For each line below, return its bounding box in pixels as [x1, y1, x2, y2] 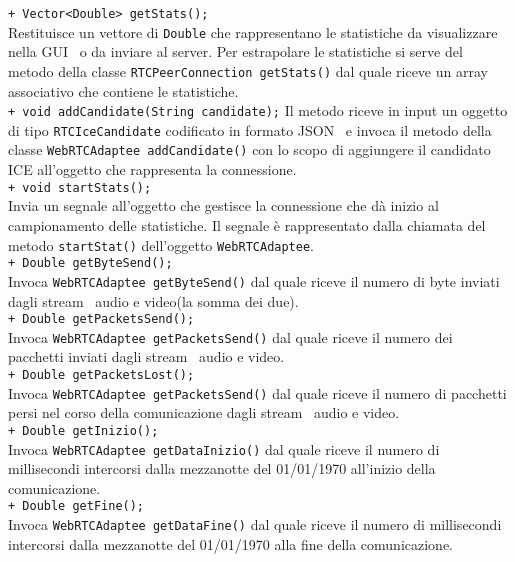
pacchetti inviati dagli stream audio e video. [8, 346, 285, 367]
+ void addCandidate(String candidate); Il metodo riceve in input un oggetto [8, 100, 508, 121]
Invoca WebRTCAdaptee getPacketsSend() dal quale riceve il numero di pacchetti [8, 382, 507, 403]
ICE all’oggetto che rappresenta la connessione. [8, 159, 297, 180]
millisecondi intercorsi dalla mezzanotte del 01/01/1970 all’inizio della [8, 458, 436, 479]
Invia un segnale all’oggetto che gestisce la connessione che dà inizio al [8, 195, 439, 216]
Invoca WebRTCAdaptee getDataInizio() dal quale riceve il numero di [8, 438, 440, 459]
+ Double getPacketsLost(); [8, 368, 195, 383]
